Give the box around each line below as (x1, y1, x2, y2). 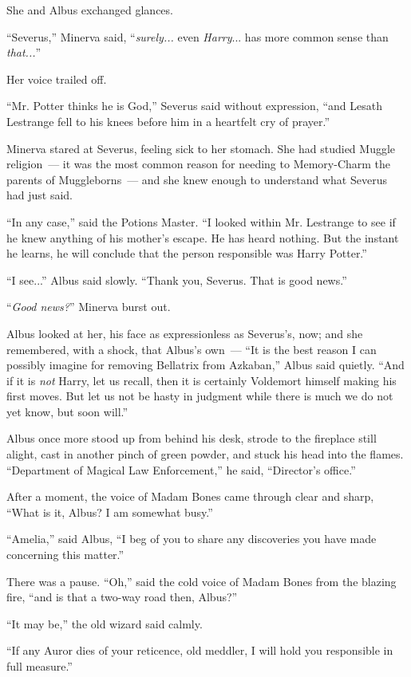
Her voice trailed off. (6, 70, 107, 87)
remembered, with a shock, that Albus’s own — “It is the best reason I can (6, 340, 377, 357)
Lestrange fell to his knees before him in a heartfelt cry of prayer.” (6, 112, 330, 129)
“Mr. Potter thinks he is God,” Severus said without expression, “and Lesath (6, 97, 382, 114)
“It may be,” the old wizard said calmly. (6, 615, 203, 632)
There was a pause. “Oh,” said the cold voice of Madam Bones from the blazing (6, 573, 397, 589)
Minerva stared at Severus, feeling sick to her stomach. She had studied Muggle (6, 140, 396, 156)
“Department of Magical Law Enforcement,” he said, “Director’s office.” (6, 461, 356, 478)
